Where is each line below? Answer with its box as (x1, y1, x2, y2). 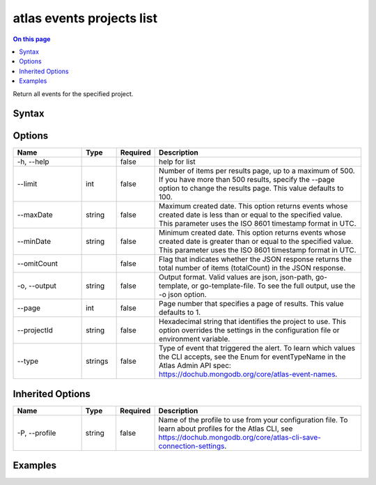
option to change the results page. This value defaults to (159, 183, 344, 193)
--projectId (17, 325, 54, 335)
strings (86, 356, 109, 366)
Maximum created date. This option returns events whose (159, 201, 348, 211)
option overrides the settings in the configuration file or (159, 325, 340, 335)
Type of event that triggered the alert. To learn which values (159, 344, 355, 353)
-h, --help (17, 157, 49, 167)
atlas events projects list (13, 10, 158, 26)
